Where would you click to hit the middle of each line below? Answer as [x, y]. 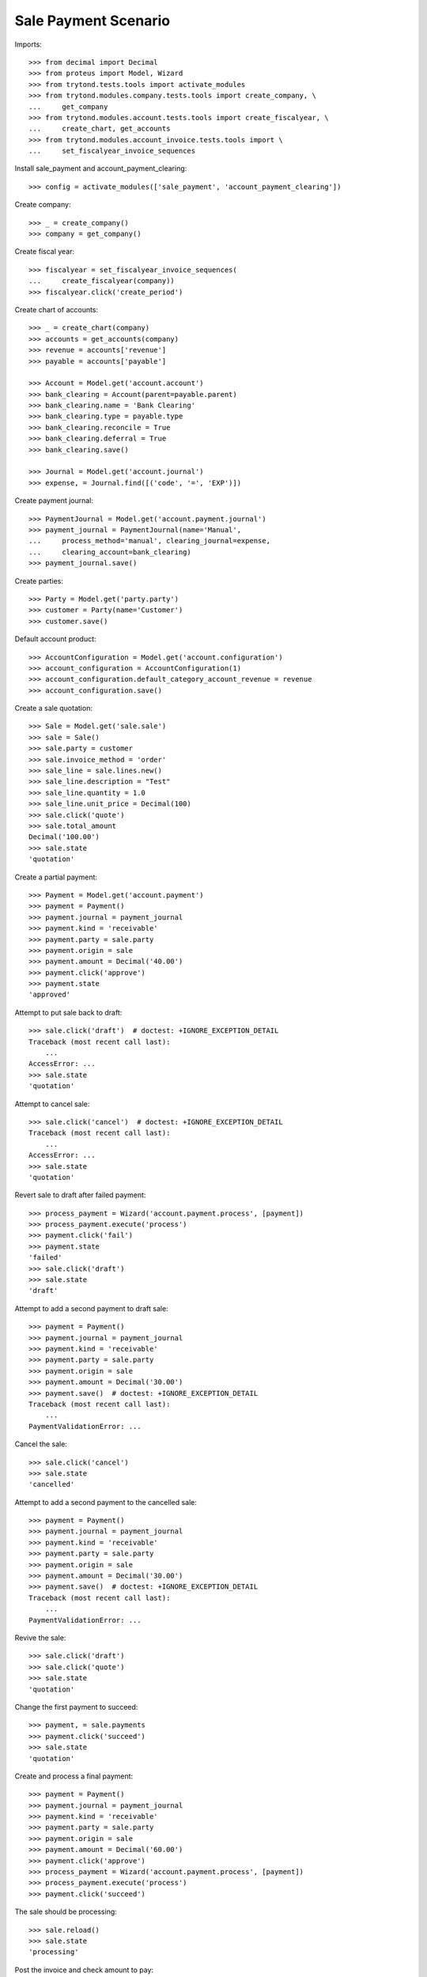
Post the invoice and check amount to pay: [84, 1970]
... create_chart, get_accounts [100, 129]
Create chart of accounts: [57, 309]
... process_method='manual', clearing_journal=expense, [149, 541]
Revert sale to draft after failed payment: [80, 1195]
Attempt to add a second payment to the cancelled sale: [106, 1502]
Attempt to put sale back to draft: [68, 1012]
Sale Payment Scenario [92, 21]
